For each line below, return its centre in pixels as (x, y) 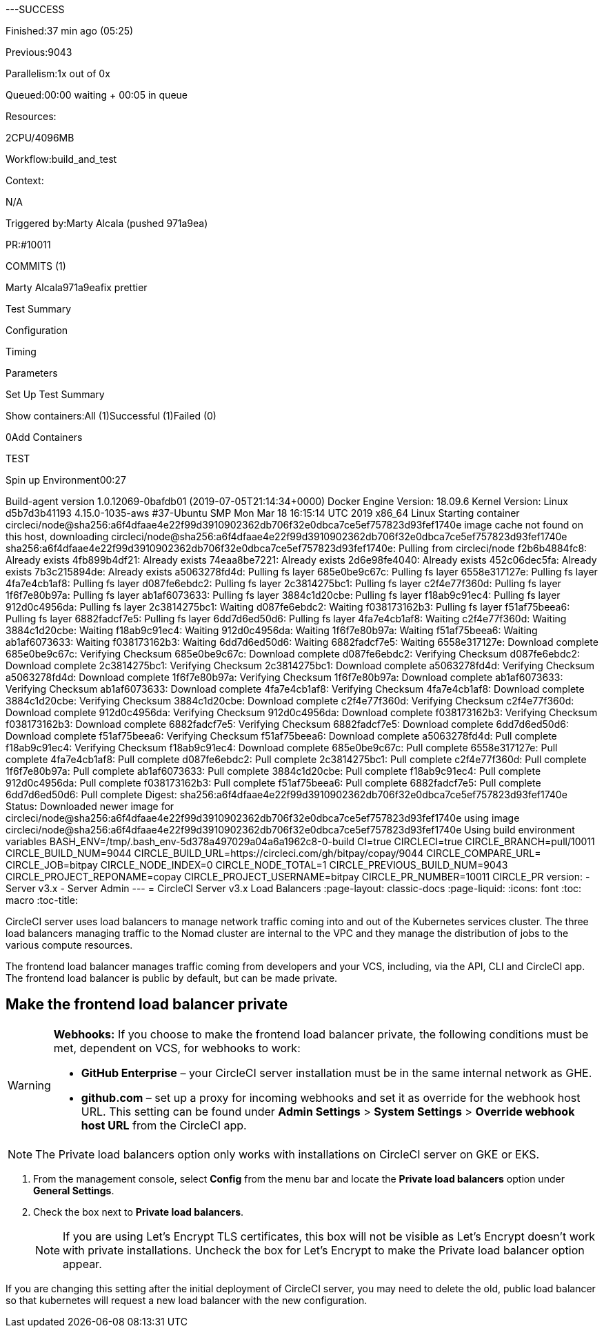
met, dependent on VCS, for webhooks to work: (177, 1048)
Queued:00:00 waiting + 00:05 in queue (97, 95)
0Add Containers (44, 437)
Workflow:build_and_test (61, 159)
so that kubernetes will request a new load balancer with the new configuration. (187, 1300)
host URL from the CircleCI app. (164, 1125)
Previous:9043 (39, 52)
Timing (21, 352)
